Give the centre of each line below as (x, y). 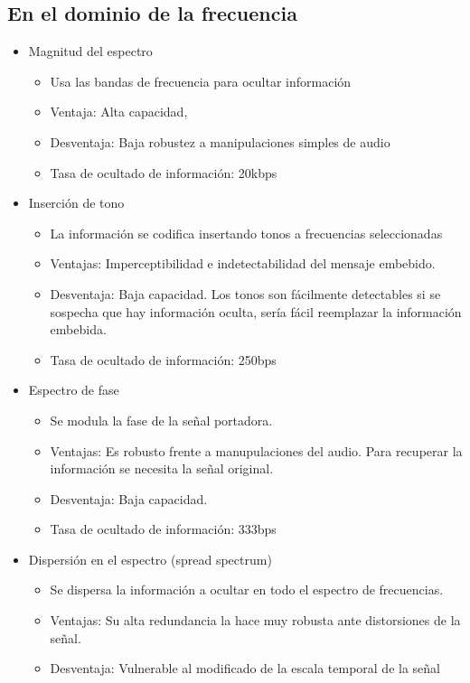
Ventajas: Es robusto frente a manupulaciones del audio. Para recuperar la (256, 450)
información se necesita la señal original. (162, 468)
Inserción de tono (76, 203)
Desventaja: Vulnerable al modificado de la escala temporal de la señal (245, 668)
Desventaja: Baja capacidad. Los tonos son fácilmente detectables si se (245, 293)
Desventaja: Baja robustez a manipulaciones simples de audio (220, 141)
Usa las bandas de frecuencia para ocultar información (201, 81)
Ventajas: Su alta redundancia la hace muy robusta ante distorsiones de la (255, 620)
